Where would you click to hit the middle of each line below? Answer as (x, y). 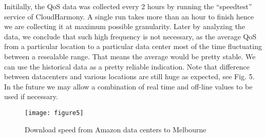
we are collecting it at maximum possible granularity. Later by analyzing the (125, 26)
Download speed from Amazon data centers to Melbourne (116, 129)
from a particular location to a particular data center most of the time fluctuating (133, 46)
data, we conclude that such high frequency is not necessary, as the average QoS (130, 36)
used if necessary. (31, 96)
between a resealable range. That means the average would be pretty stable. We (130, 56)
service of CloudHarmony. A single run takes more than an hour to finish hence (129, 16)
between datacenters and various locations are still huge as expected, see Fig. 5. (129, 76)
